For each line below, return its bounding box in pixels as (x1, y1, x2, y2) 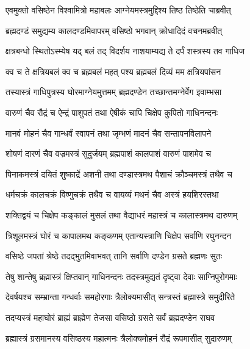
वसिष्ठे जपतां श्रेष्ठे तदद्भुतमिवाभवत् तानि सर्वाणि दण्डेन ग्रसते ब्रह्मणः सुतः (5, 250, 223, 262)
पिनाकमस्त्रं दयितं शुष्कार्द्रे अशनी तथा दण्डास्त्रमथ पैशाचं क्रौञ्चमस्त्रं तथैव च (5, 167, 232, 180)
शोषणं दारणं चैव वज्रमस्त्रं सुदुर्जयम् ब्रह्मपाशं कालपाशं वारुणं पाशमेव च (5, 147, 212, 160)
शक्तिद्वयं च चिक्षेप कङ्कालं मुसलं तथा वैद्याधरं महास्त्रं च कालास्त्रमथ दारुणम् (5, 208, 238, 221)
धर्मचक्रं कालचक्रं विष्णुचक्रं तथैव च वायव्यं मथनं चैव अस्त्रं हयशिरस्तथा (5, 188, 219, 201)
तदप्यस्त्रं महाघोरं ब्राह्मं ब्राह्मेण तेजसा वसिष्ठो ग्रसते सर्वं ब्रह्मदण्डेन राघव (5, 311, 215, 323)
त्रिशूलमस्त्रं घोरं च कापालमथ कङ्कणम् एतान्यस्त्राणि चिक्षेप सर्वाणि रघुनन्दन (5, 229, 232, 242)
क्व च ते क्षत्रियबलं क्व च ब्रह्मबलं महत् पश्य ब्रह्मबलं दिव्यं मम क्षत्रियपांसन (5, 65, 221, 77)
